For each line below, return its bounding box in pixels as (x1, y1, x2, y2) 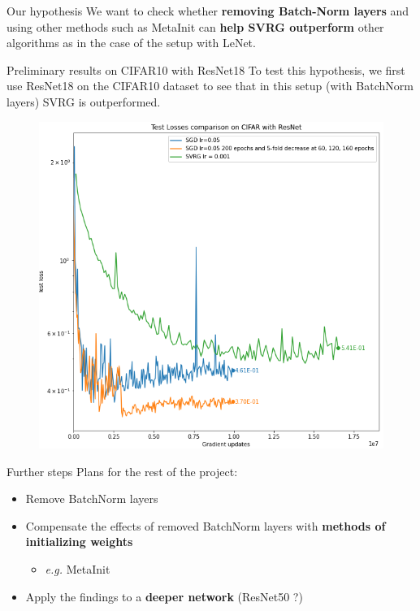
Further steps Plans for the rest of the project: (6, 462, 238, 479)
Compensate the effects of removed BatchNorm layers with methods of (25, 517, 386, 534)
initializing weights (25, 533, 133, 550)
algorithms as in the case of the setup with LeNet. (6, 34, 256, 51)
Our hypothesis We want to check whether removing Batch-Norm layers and (6, 2, 409, 19)
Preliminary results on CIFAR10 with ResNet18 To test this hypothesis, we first (6, 61, 405, 78)
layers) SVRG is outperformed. (6, 93, 161, 110)
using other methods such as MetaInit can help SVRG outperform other (6, 18, 384, 35)
